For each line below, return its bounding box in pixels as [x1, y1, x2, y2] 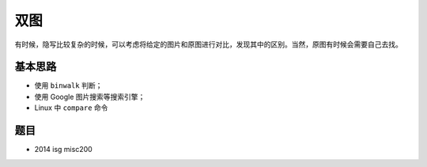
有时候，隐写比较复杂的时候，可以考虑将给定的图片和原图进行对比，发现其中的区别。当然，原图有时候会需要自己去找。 [14, 40, 402, 49]
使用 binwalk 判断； [34, 81, 103, 90]
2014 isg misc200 [34, 145, 93, 154]
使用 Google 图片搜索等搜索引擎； [34, 92, 145, 101]
